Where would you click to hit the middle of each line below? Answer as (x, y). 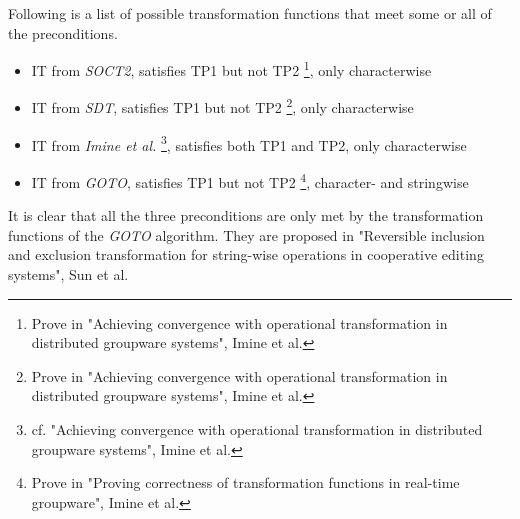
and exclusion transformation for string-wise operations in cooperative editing (246, 254)
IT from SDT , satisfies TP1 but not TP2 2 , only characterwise (222, 106)
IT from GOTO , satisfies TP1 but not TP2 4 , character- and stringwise (250, 180)
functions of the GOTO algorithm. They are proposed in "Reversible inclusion (246, 234)
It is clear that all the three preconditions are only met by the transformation (246, 215)
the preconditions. (63, 32)
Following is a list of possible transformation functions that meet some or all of (250, 13)
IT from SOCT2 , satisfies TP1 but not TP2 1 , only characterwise (231, 68)
